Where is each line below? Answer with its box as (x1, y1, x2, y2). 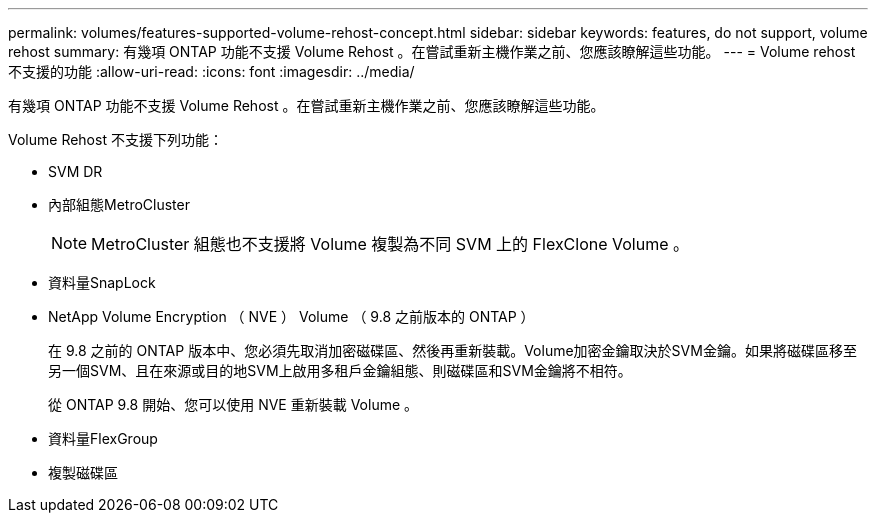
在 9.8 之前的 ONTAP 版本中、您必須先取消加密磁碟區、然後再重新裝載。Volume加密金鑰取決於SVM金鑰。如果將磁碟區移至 (48, 342, 857, 359)
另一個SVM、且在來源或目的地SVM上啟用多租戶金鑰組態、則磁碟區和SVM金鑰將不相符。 (48, 362, 632, 379)
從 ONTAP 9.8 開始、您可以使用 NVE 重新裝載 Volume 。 (48, 396, 419, 413)
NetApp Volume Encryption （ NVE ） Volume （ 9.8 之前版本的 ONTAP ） (48, 308, 535, 325)
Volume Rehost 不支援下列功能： (8, 131, 223, 148)
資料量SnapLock (48, 274, 156, 291)
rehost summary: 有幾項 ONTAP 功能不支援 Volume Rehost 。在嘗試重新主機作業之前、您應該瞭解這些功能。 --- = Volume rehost (8, 43, 856, 60)
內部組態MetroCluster (48, 196, 190, 213)
